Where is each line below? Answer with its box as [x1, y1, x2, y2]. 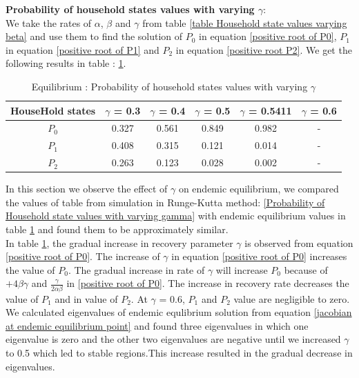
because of [284, 262, 328, 277]
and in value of [55, 291, 118, 306]
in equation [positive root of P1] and [6, 42, 159, 57]
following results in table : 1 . [6, 56, 126, 70]
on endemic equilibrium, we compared [178, 181, 339, 196]
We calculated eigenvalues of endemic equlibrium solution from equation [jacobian [6, 305, 352, 319]
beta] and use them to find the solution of [6, 29, 183, 43]
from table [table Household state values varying [142, 15, 347, 30]
